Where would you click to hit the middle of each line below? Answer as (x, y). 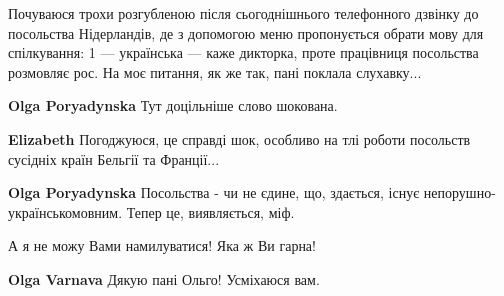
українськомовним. (65, 211)
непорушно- (459, 192)
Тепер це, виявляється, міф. (210, 211)
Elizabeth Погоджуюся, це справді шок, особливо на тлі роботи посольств (239, 138)
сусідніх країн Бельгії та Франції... (114, 158)
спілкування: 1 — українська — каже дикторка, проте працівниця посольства (243, 52)
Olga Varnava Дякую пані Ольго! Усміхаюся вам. (164, 278)
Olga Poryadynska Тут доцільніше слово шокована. (173, 105)
